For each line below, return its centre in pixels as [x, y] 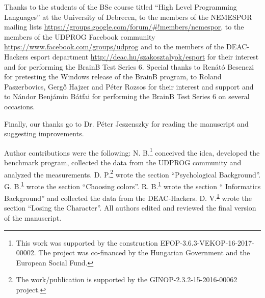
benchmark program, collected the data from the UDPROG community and [123, 162]
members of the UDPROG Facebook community [80, 36]
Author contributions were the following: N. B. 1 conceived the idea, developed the [132, 152]
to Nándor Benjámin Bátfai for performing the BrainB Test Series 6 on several [127, 96]
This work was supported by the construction [87, 242]
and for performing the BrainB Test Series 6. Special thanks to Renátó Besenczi [129, 66]
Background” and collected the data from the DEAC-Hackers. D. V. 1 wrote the [128, 197]
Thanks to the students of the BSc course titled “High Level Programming [121, 7]
